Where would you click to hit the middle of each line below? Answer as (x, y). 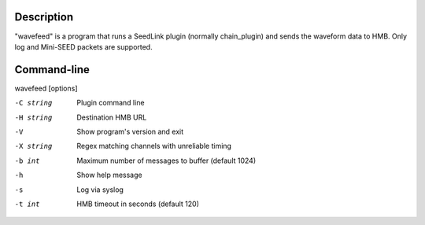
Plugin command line (111, 103)
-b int (27, 160)
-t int (27, 204)
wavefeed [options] (46, 88)
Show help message (109, 175)
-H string (33, 117)
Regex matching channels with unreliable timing (154, 146)
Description (44, 17)
